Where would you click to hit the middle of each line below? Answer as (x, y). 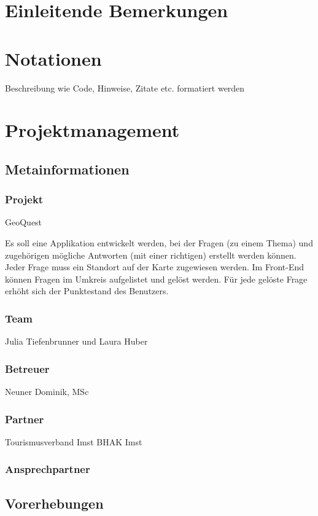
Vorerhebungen (54, 503)
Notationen (53, 58)
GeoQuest (24, 222)
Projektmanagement (92, 130)
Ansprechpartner (48, 469)
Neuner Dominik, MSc (47, 392)
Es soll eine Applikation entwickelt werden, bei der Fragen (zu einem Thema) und (159, 243)
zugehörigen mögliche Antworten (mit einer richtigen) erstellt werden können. (151, 255)
